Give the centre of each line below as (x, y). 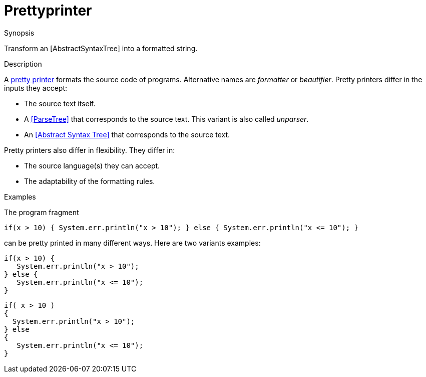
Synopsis (19, 33)
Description (23, 64)
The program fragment (42, 212)
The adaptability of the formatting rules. (90, 181)
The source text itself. (60, 103)
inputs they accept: (36, 88)
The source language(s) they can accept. (92, 165)
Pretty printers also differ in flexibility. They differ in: (90, 150)
